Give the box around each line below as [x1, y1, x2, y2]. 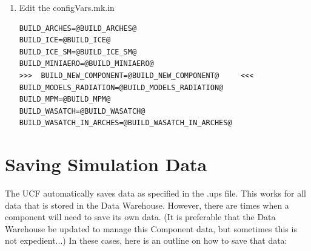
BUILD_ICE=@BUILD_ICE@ [19, 36, 111, 45]
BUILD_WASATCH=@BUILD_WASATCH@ [19, 106, 145, 116]
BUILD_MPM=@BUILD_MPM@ [19, 95, 111, 104]
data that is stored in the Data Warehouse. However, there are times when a [5, 198, 289, 211]
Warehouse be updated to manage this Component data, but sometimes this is [5, 222, 297, 235]
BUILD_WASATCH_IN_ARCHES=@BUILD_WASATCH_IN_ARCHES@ [19, 119, 232, 128]
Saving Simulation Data [5, 152, 207, 177]
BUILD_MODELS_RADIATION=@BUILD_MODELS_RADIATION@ [19, 83, 224, 92]
